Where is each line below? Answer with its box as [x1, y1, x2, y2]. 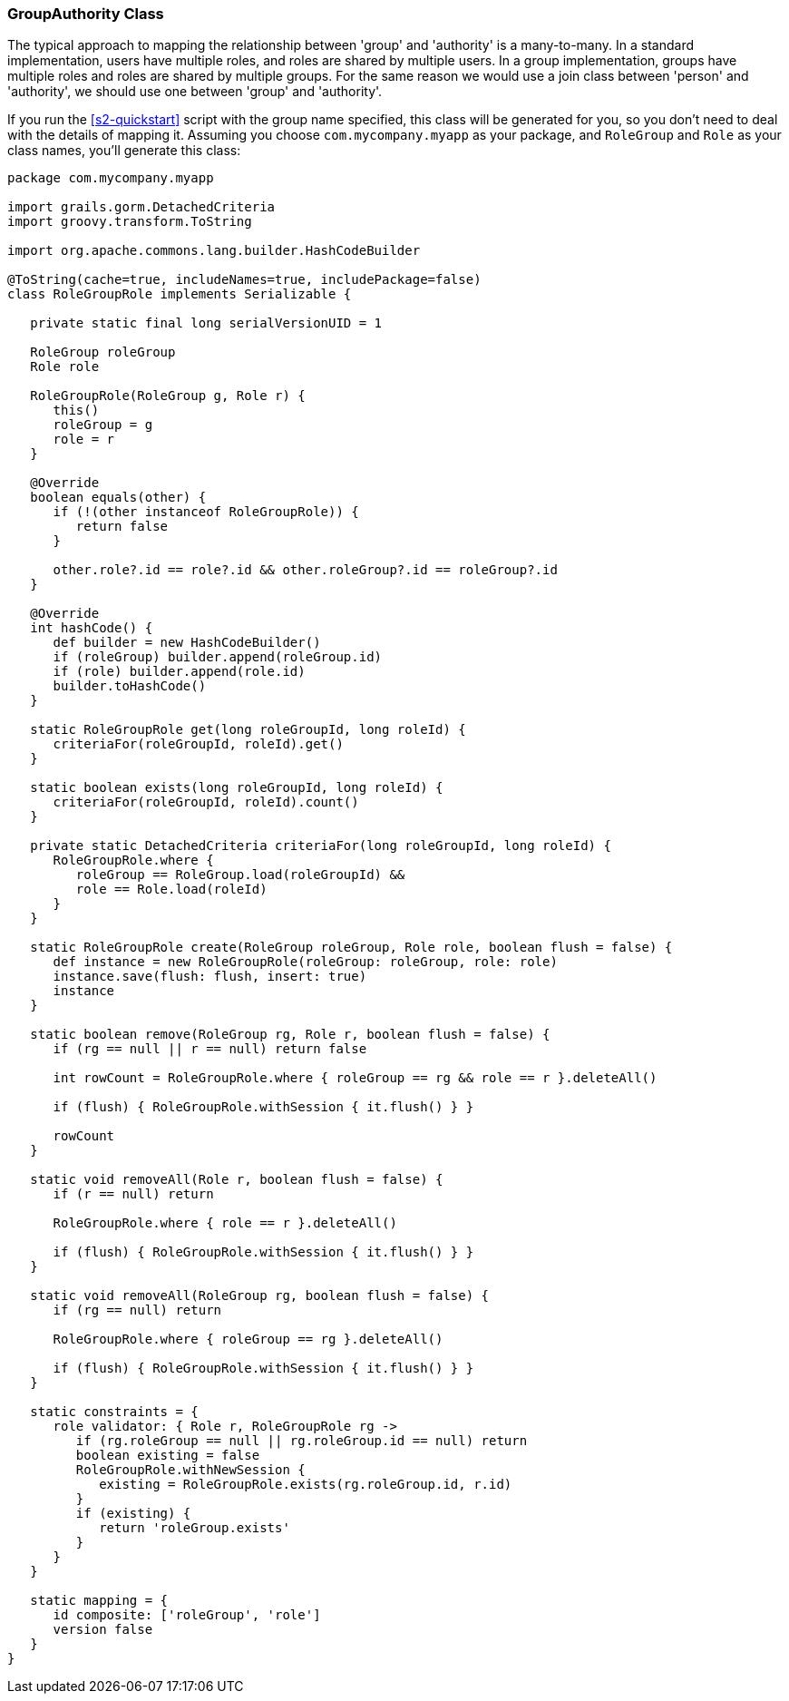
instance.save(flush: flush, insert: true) [53, 969, 367, 984]
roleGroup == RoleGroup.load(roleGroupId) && [75, 867, 405, 883]
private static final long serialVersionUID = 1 [30, 316, 383, 331]
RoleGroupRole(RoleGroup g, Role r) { [30, 388, 306, 404]
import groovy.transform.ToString [7, 214, 252, 230]
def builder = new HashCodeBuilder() [53, 635, 321, 650]
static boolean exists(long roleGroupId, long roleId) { [30, 780, 443, 796]
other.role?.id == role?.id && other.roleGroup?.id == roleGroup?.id [53, 562, 558, 578]
